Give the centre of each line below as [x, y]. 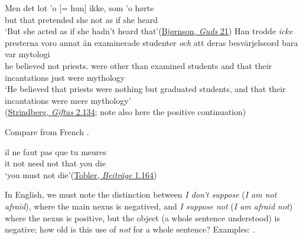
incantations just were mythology [65, 77]
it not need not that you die [56, 163]
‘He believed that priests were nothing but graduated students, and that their [145, 89]
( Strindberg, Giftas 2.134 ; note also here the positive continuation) [126, 112]
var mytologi [27, 54]
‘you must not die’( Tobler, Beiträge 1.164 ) [81, 174]
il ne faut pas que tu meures [56, 151]
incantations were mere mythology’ [68, 100]
